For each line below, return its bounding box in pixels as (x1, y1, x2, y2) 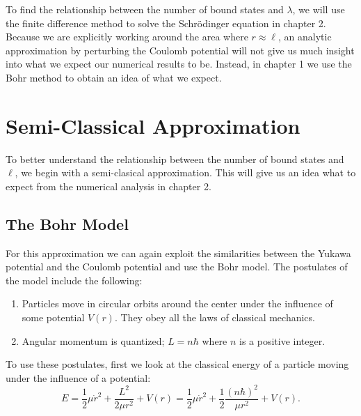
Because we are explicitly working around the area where (6, 29, 248, 44)
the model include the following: (6, 272, 143, 287)
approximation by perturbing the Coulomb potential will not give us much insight (6, 43, 355, 57)
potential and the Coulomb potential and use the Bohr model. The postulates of (6, 259, 348, 274)
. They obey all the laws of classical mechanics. (114, 310, 315, 325)
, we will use (292, 2, 345, 16)
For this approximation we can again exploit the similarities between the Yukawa (6, 245, 351, 260)
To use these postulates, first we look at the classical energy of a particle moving (6, 357, 349, 371)
